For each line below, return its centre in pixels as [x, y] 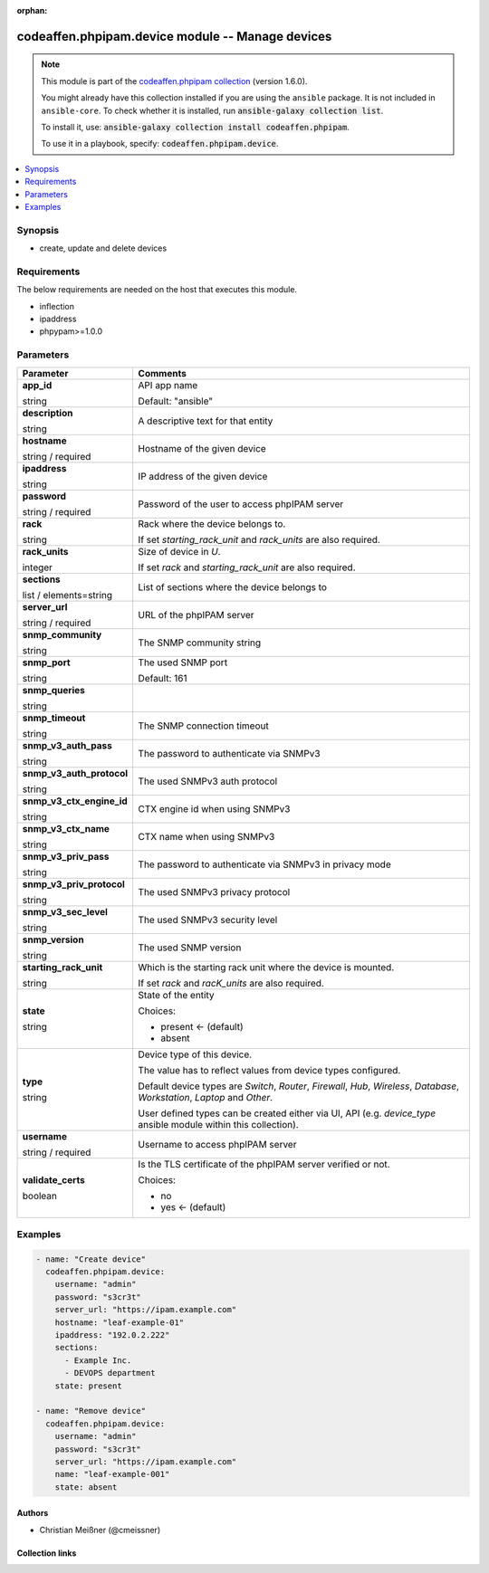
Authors [33, 1513]
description [48, 413]
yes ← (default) [193, 1206]
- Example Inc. [98, 1360]
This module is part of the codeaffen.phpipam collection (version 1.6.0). [174, 81]
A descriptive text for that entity [206, 421]
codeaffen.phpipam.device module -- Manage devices [174, 36]
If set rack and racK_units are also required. [231, 983]
